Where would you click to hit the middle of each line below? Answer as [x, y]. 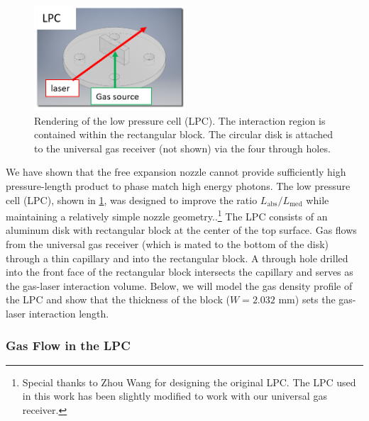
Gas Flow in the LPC [68, 345]
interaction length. [69, 314]
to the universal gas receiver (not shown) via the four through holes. [182, 148]
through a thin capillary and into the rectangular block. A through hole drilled [177, 258]
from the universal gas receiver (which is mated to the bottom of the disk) [167, 244]
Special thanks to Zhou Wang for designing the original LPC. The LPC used [189, 382]
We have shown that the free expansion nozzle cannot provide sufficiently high [176, 172]
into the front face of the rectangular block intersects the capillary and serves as [180, 272]
